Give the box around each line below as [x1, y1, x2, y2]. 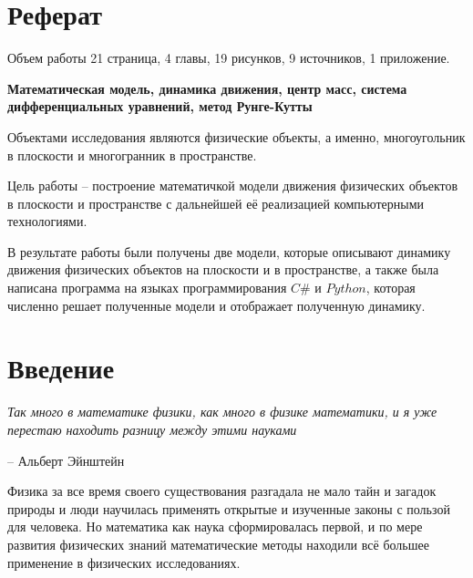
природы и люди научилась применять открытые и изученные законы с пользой [7, 499, 450, 518]
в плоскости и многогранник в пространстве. [7, 145, 257, 164]
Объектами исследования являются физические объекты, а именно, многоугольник [7, 127, 466, 146]
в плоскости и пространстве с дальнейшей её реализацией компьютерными [7, 193, 425, 212]
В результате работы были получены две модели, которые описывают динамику [7, 242, 451, 261]
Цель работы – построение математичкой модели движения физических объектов [7, 176, 458, 195]
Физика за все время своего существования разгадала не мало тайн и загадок [7, 481, 437, 501]
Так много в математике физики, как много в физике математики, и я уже [7, 402, 437, 421]
